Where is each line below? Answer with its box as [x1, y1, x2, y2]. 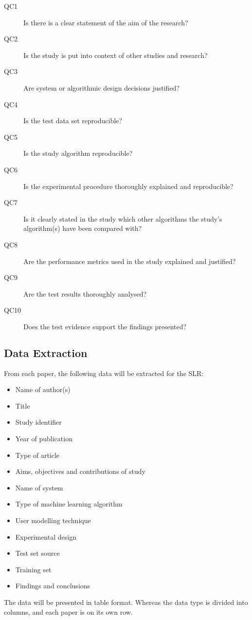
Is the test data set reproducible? [23, 115, 122, 126]
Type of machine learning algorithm [15, 499, 123, 509]
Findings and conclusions [15, 581, 90, 591]
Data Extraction [4, 345, 88, 360]
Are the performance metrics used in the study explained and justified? [23, 256, 236, 266]
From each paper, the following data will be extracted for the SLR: [4, 368, 204, 378]
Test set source [15, 548, 60, 558]
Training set [15, 564, 52, 574]
